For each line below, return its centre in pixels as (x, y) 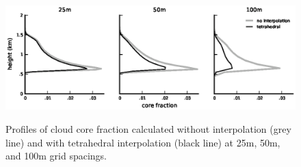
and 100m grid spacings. (56, 156)
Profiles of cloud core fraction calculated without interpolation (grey (148, 128)
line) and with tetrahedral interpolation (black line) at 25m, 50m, (143, 142)
